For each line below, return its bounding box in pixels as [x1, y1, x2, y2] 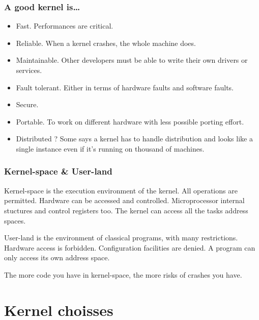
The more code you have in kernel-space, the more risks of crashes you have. [4, 269, 242, 280]
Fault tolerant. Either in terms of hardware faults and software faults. [16, 82, 234, 92]
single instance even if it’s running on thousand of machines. [16, 143, 205, 154]
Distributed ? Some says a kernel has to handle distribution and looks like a [16, 133, 253, 144]
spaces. [4, 215, 26, 226]
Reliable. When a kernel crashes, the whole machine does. [16, 37, 196, 48]
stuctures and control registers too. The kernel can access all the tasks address [4, 205, 248, 215]
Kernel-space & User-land [4, 165, 112, 178]
